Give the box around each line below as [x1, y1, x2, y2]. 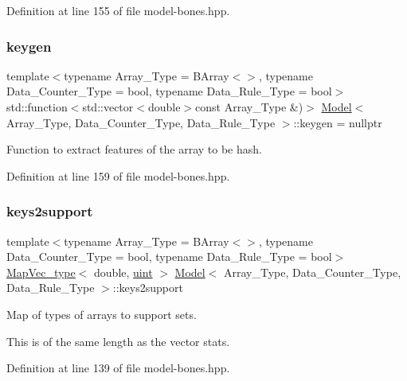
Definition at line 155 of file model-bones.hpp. [6, 2, 230, 18]
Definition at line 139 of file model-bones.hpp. [6, 360, 230, 376]
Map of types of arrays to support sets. [6, 305, 197, 322]
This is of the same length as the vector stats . [6, 332, 230, 349]
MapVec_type [6, 263, 76, 280]
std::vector [82, 99, 134, 115]
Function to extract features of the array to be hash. [6, 141, 262, 157]
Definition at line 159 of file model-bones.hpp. [6, 167, 230, 184]
